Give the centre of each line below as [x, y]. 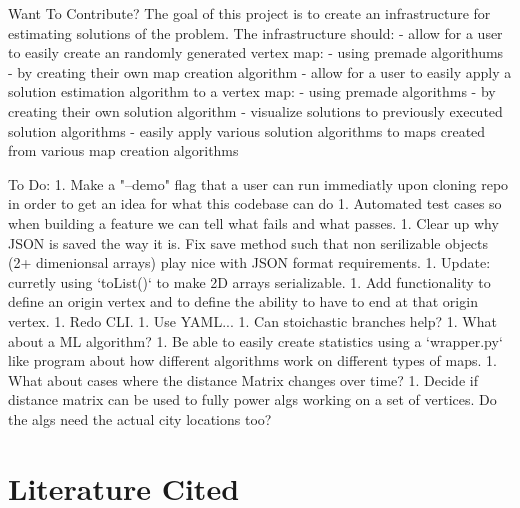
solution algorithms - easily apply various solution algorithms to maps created [247, 130]
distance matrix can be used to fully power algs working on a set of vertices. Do [252, 399]
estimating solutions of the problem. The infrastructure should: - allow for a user [255, 32]
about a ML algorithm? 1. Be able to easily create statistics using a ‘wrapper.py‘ [255, 340]
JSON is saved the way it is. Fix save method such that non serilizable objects [248, 242]
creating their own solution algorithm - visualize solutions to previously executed [255, 110]
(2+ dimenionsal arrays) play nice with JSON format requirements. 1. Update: [249, 262]
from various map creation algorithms [123, 150]
